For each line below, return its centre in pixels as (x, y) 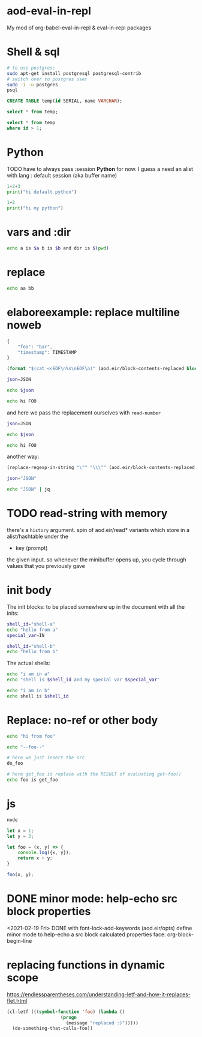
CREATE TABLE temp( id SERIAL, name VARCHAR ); (64, 101)
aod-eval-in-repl (49, 11)
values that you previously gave (46, 566)
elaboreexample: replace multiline (94, 312)
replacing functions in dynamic (86, 965)
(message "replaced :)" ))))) (102, 1023)
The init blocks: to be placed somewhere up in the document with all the (96, 606)
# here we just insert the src (46, 758)
